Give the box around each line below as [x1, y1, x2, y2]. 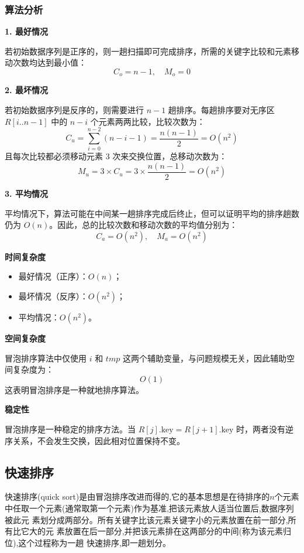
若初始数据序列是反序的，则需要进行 [5, 104, 144, 116]
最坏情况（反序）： [18, 289, 88, 302]
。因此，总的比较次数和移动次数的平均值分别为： [49, 219, 238, 231]
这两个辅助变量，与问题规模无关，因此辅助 [122, 351, 286, 364]
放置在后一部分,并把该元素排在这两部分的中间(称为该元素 [64, 525, 283, 537]
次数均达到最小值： [12, 56, 87, 69]
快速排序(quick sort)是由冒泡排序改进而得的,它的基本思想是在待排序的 [5, 490, 270, 503]
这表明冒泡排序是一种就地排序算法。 [5, 383, 144, 395]
